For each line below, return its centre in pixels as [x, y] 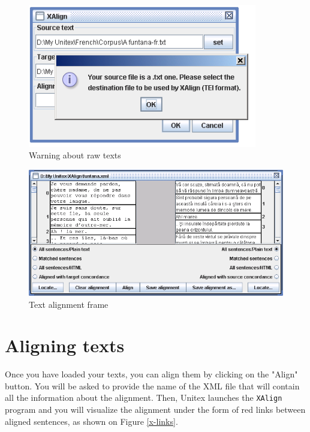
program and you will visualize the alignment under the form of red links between [155, 409]
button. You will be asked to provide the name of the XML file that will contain [152, 385]
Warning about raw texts [75, 155]
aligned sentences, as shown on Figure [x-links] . [91, 421]
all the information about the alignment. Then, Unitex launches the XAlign [144, 397]
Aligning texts [65, 345]
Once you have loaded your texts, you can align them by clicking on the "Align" [151, 374]
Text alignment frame [69, 304]
